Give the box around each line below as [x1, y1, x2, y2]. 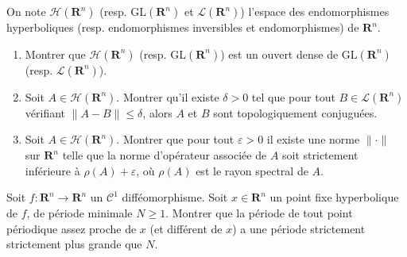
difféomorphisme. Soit [122, 189, 228, 205]
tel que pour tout [251, 88, 335, 105]
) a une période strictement [232, 220, 366, 236]
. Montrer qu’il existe [116, 88, 219, 105]
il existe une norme [266, 131, 360, 148]
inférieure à [25, 162, 80, 178]
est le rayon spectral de [196, 162, 308, 178]
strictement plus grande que [6, 236, 142, 252]
